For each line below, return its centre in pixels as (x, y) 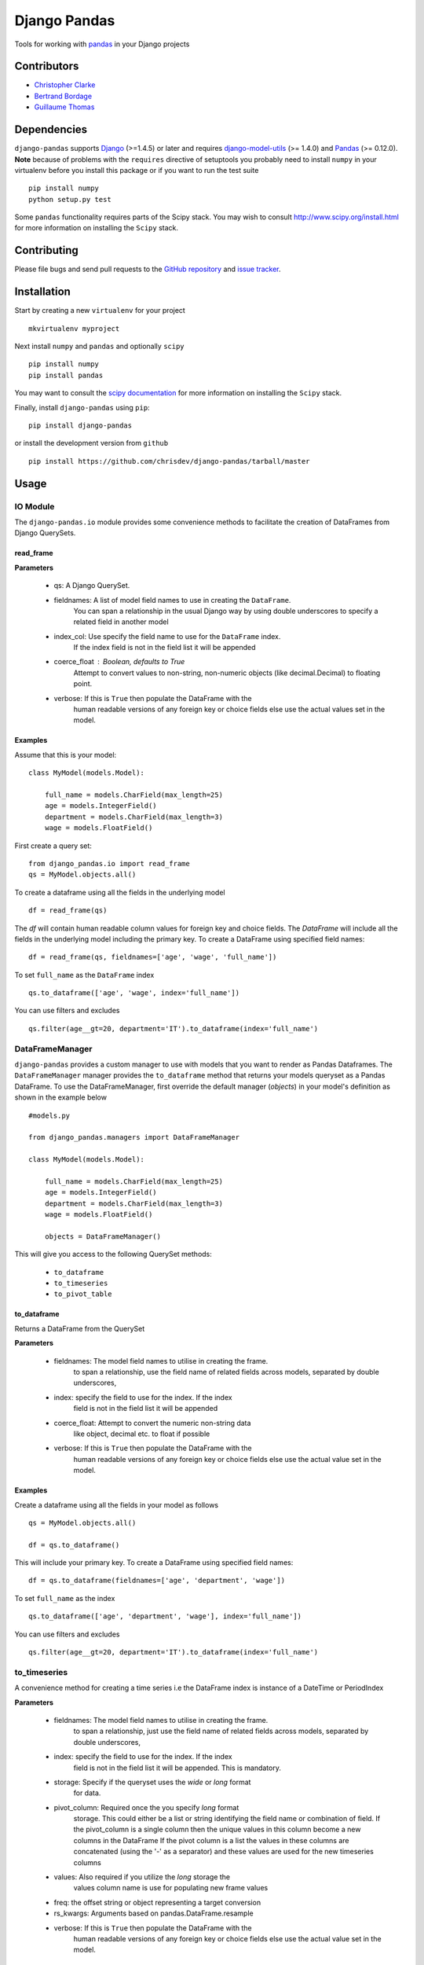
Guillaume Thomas (64, 107)
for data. (87, 1793)
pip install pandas (66, 375)
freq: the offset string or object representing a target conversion (157, 1902)
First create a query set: (53, 846)
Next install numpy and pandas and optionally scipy (99, 347)
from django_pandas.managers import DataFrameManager (134, 1137)
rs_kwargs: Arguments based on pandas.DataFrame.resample (154, 1913)
